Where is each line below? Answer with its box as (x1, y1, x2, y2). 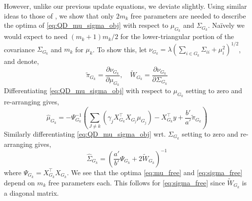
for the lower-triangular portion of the (120, 31, 234, 41)
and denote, (4, 56, 39, 66)
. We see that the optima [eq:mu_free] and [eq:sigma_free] (66, 167, 243, 177)
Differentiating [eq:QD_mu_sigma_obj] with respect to (4, 85, 171, 96)
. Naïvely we (208, 20, 245, 30)
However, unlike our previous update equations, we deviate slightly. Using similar (4, 1, 247, 11)
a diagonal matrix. (4, 187, 59, 198)
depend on (4, 177, 35, 187)
